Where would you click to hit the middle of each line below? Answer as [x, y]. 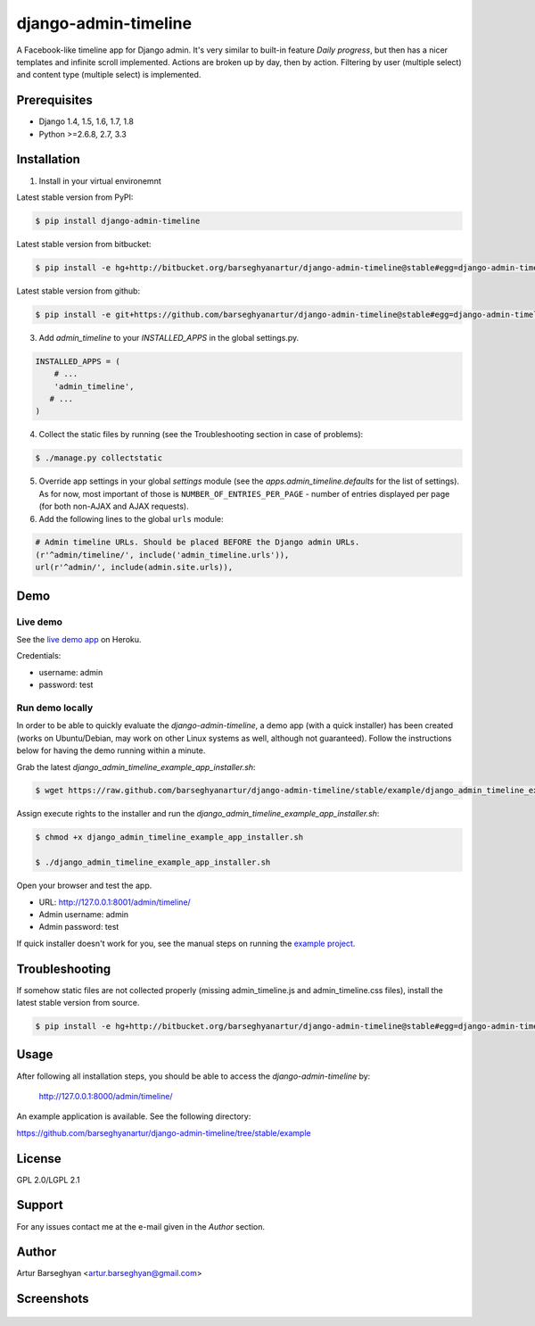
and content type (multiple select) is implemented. [109, 75]
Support [40, 1205]
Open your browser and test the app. [84, 886]
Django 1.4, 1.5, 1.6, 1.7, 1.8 [86, 121]
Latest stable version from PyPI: [75, 197]
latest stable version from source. [78, 1003]
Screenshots [53, 1299]
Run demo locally [55, 708]
